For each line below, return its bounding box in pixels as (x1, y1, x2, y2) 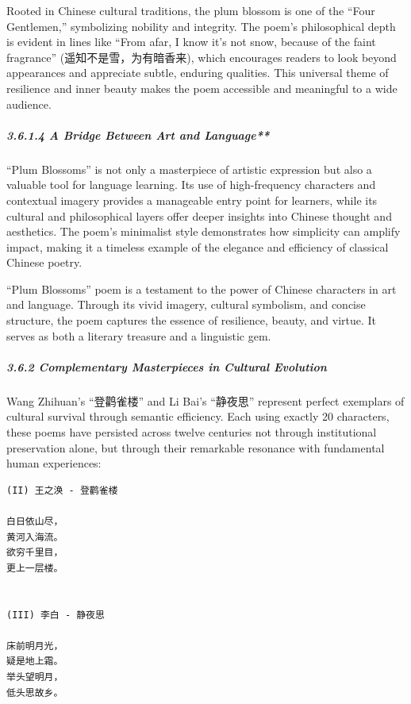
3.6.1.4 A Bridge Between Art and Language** (6, 126, 270, 143)
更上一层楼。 (6, 562, 63, 574)
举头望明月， (6, 671, 63, 683)
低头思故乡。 (6, 687, 63, 698)
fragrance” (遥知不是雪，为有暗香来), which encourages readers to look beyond (6, 48, 397, 65)
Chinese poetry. (6, 254, 83, 271)
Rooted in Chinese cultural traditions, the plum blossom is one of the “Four (6, 2, 375, 18)
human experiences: (6, 455, 102, 471)
